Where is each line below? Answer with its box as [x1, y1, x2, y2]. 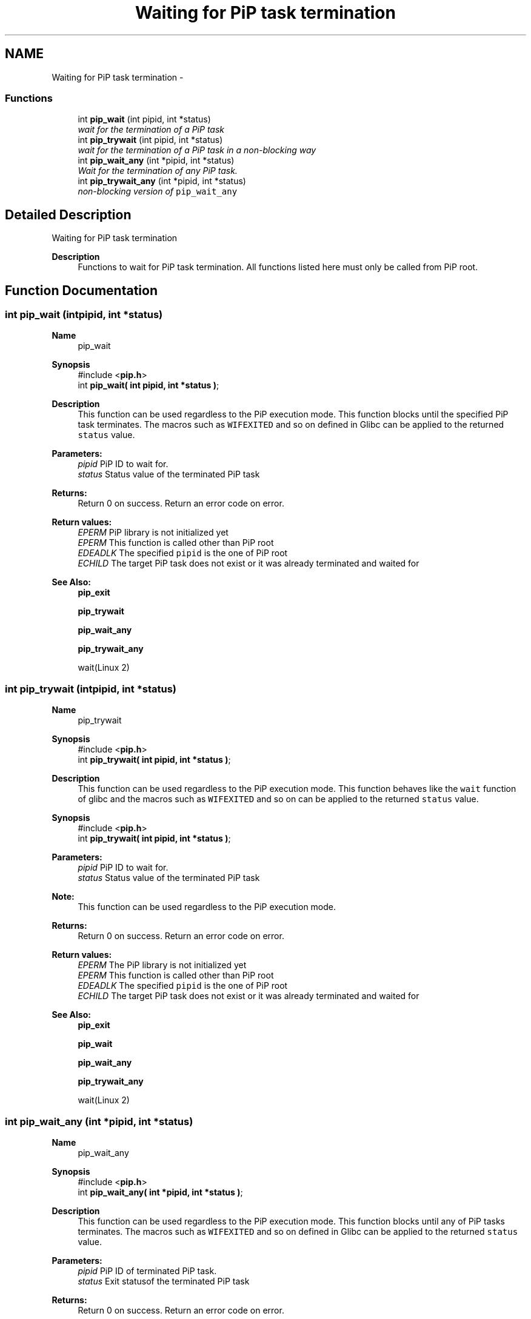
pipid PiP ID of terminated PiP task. [78, 1265, 217, 1276]
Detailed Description [5, 207, 132, 222]
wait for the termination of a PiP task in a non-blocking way [78, 145, 316, 156]
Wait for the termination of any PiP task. [78, 165, 238, 176]
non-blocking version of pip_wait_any [78, 186, 238, 197]
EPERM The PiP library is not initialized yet [78, 960, 247, 971]
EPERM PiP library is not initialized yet [78, 527, 229, 538]
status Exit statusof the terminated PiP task [78, 1275, 250, 1286]
